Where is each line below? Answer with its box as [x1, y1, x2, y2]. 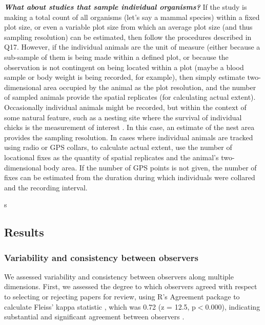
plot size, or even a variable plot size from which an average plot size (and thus [4, 21, 253, 32]
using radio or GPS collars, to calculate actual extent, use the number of [4, 142, 232, 153]
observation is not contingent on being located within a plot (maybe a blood [4, 61, 244, 72]
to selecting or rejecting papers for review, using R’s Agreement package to [4, 291, 240, 302]
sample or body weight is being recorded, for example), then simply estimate [4, 72, 245, 82]
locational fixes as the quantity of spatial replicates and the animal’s [4, 151, 219, 162]
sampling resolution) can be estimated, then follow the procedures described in [4, 31, 252, 42]
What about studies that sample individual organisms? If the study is [4, 2, 247, 12]
